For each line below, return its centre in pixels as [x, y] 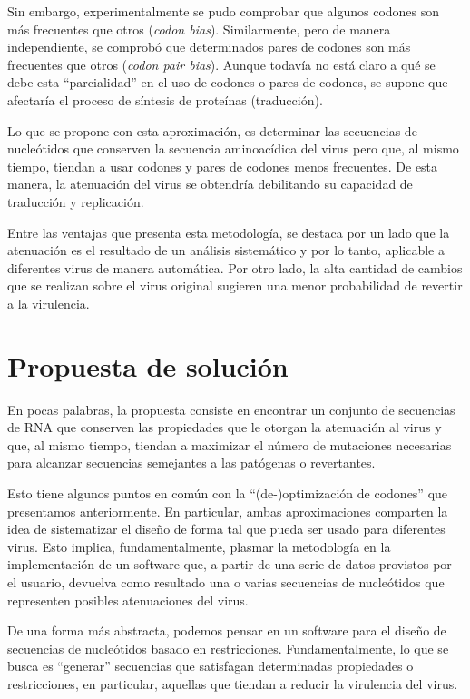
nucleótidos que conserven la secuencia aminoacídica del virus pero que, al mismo [233, 148]
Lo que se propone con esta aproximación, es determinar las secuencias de [212, 130]
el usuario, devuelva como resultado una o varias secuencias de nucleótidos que [226, 581]
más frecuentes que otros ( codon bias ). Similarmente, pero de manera [199, 29]
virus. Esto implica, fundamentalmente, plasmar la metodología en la [199, 546]
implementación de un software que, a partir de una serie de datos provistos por [230, 564]
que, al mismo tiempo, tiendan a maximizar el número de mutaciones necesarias [230, 444]
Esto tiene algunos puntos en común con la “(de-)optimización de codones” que [228, 493]
